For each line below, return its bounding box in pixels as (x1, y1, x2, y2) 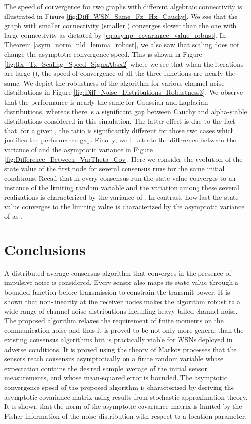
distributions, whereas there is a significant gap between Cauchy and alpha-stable (4, 106, 247, 116)
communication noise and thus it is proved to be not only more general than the (4, 325, 244, 335)
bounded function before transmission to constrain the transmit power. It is (4, 286, 230, 297)
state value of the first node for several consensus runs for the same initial (4, 163, 225, 174)
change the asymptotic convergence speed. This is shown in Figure (4, 49, 202, 59)
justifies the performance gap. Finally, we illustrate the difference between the (4, 135, 236, 145)
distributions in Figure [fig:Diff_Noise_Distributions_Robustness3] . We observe (4, 87, 243, 97)
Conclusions (4, 239, 86, 259)
